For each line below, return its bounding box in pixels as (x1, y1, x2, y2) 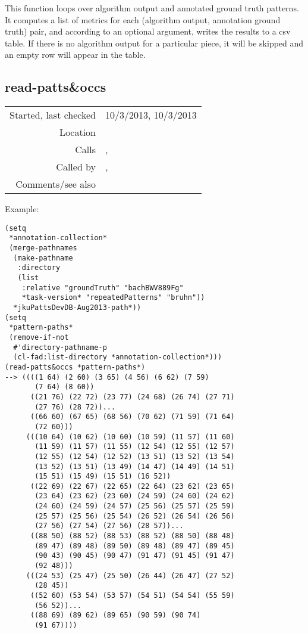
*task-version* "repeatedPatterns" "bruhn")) (21, 293, 205, 302)
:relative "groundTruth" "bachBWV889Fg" (21, 283, 184, 292)
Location (59, 125, 96, 139)
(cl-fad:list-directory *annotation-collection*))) (13, 353, 222, 362)
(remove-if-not (9, 333, 69, 342)
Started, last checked (10, 108, 96, 122)
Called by (56, 160, 96, 174)
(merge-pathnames (9, 244, 77, 253)
